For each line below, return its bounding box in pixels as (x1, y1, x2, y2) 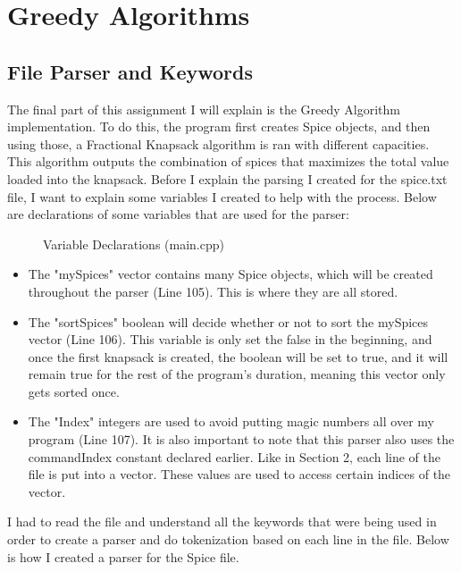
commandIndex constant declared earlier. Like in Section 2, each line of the (28, 447, 440, 466)
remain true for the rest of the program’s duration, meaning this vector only (28, 365, 446, 383)
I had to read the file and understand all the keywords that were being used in (7, 512, 437, 531)
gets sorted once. (28, 382, 120, 400)
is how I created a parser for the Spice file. (7, 547, 239, 566)
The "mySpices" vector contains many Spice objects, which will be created (28, 265, 433, 283)
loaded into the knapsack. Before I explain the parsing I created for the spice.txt (7, 169, 448, 188)
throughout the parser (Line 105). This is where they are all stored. (28, 282, 398, 300)
